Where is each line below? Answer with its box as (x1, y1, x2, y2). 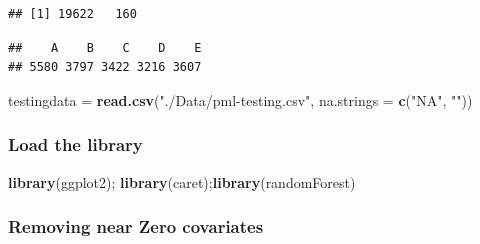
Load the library (8, 132, 143, 157)
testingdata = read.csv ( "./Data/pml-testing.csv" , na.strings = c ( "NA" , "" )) (8, 89, 473, 110)
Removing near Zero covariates (8, 214, 264, 239)
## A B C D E (8, 40, 202, 55)
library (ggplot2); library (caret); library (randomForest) (8, 171, 356, 192)
